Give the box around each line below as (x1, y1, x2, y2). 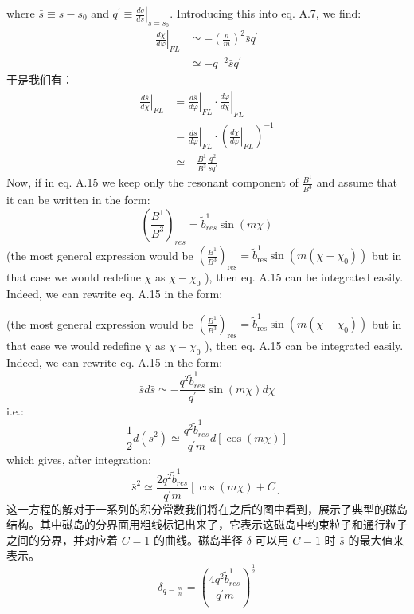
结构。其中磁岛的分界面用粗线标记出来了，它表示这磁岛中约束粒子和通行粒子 (6, 516, 408, 533)
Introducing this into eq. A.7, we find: (176, 5, 361, 21)
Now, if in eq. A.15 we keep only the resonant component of (6, 174, 299, 191)
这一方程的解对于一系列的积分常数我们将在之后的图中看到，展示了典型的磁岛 (6, 500, 408, 517)
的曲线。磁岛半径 (154, 531, 244, 548)
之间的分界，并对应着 (6, 531, 118, 548)
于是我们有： (6, 71, 73, 88)
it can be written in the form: (6, 191, 150, 208)
